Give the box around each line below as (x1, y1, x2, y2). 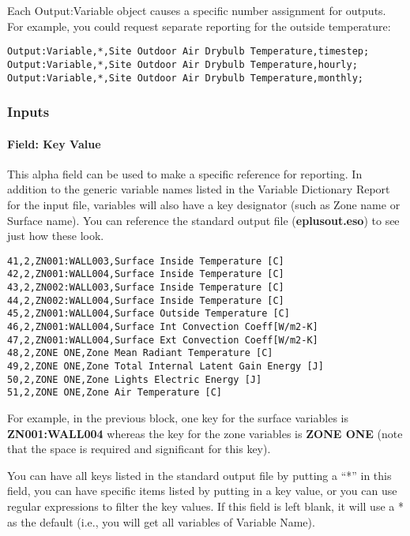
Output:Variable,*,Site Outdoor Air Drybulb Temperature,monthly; (7, 72, 364, 84)
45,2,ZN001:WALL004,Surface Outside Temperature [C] (7, 308, 290, 320)
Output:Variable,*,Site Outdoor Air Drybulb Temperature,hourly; (7, 58, 358, 70)
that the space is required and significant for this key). (7, 440, 271, 457)
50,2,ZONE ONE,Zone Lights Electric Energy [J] (7, 373, 262, 385)
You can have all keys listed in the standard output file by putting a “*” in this (7, 467, 392, 483)
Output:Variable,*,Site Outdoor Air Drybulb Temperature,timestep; (7, 46, 370, 58)
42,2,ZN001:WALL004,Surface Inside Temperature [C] (7, 268, 284, 280)
